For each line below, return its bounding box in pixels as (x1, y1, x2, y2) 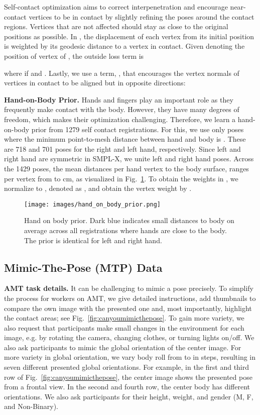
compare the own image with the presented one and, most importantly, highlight (4, 302, 252, 313)
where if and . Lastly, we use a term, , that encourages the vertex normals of (4, 67, 239, 78)
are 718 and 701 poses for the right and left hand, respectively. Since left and (4, 143, 241, 154)
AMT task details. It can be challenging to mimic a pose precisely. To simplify (4, 283, 254, 293)
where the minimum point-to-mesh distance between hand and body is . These (4, 134, 246, 144)
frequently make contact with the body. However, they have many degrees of (4, 104, 239, 115)
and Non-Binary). (4, 401, 58, 411)
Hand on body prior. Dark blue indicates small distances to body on (24, 215, 234, 226)
